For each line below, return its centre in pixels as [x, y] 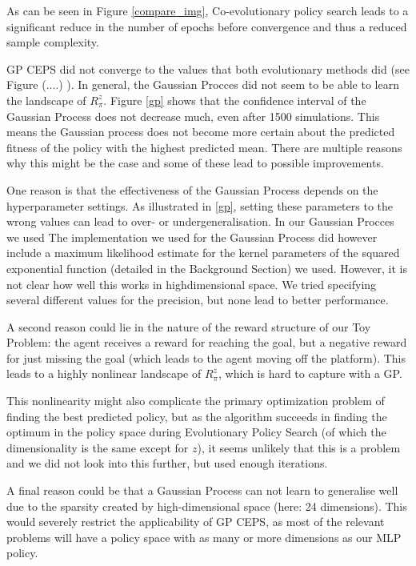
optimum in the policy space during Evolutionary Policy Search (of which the [196, 432]
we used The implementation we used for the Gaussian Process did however [192, 237]
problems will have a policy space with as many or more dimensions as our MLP [204, 537]
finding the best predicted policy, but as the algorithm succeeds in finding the [197, 416]
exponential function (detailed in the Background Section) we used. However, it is [207, 268]
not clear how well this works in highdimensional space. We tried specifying [192, 284]
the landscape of [46, 100]
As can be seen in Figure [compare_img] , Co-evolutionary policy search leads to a [208, 10]
